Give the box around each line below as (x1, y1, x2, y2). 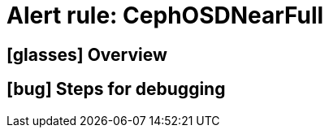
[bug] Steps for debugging (6, 79, 226, 100)
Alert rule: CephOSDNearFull (6, 2, 324, 29)
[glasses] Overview (6, 44, 167, 65)
